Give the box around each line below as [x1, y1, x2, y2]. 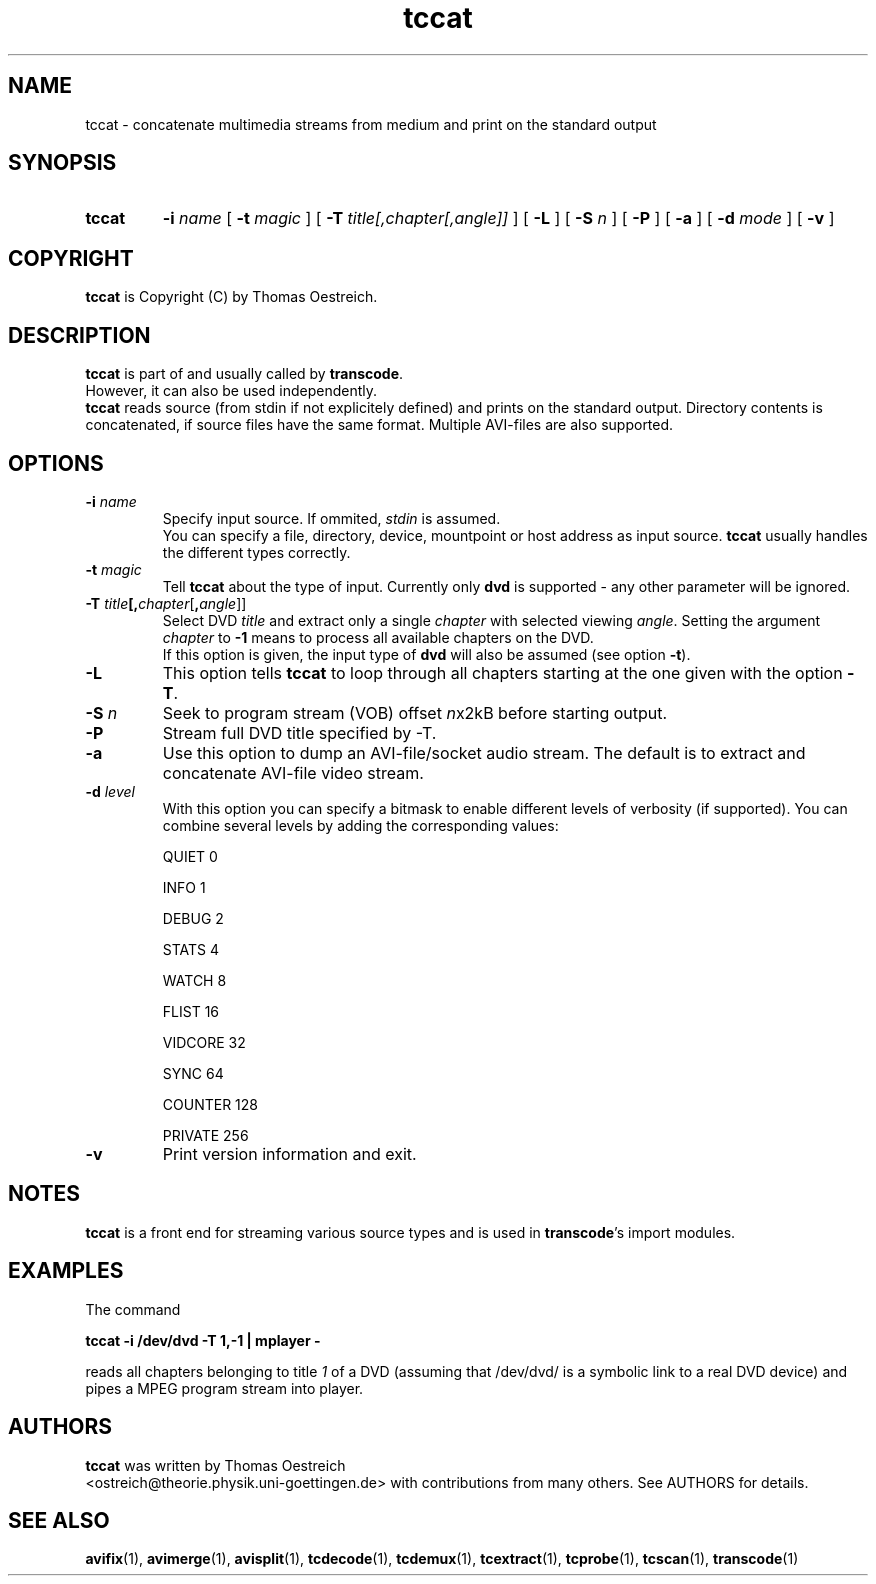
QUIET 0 [162, 847, 218, 865]
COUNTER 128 [162, 1095, 258, 1113]
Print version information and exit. [162, 1143, 417, 1164]
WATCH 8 [162, 971, 227, 989]
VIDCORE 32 [162, 1033, 246, 1051]
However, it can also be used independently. [85, 382, 377, 400]
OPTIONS [8, 450, 104, 476]
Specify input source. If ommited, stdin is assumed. [162, 509, 501, 527]
